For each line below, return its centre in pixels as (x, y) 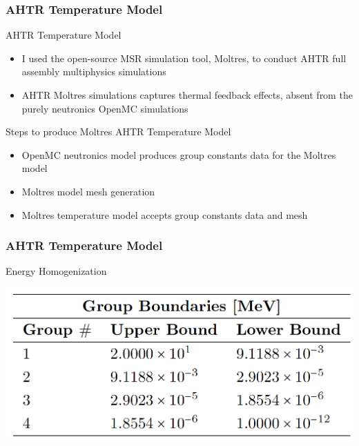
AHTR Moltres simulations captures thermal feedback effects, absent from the (187, 95)
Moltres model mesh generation (88, 191)
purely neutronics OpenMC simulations (105, 108)
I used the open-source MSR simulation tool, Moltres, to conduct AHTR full (184, 58)
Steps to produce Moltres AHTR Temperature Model (118, 132)
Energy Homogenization (56, 271)
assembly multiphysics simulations (94, 71)
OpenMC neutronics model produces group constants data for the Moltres (179, 154)
